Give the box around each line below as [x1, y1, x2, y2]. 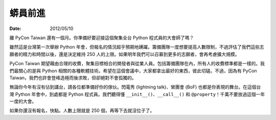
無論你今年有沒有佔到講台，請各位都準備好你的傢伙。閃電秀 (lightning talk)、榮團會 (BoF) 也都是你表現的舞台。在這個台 [9, 84, 261, 90]
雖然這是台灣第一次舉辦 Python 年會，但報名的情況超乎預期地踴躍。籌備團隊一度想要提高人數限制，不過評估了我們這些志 [9, 44, 264, 50]
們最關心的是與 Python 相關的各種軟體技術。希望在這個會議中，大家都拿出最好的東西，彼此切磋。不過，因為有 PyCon [9, 68, 258, 74]
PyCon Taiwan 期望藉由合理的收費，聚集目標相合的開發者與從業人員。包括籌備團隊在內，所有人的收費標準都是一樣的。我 [9, 61, 265, 67]
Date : [9, 25, 21, 32]
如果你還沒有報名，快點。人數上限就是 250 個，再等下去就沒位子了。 [9, 107, 155, 114]
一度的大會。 [9, 98, 37, 104]
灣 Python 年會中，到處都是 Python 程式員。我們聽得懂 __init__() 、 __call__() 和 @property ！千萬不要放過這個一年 [9, 91, 265, 97]
